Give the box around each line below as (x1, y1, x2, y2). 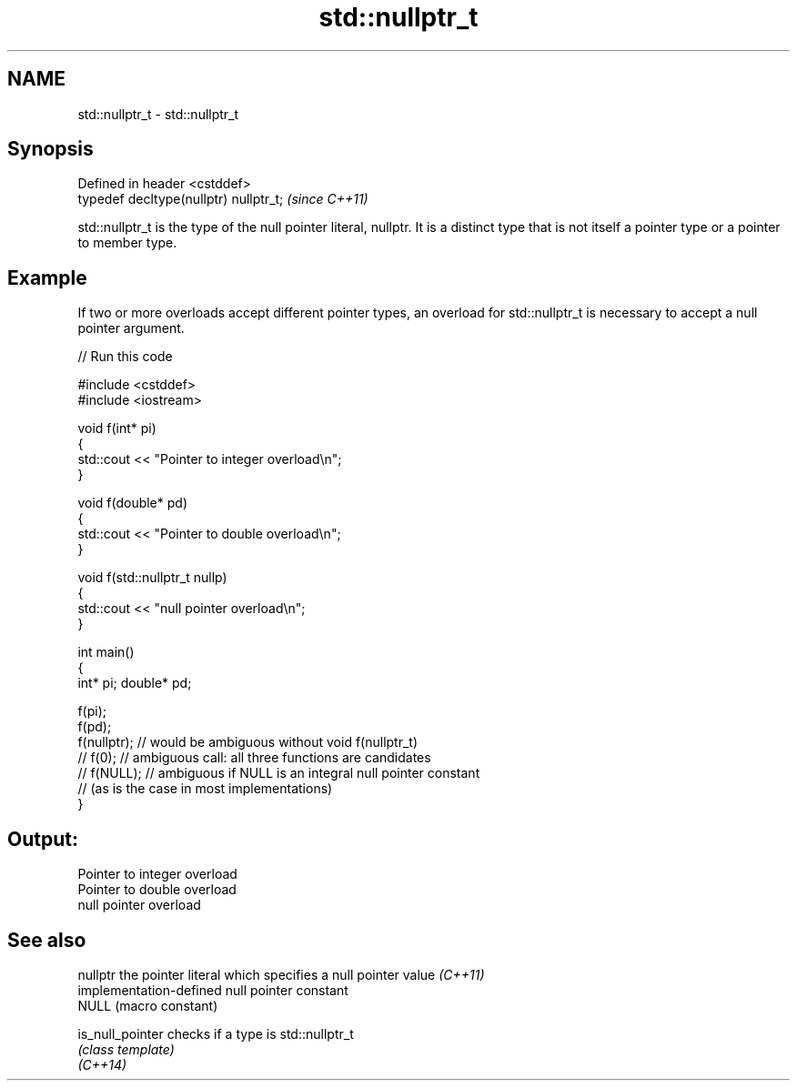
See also (7, 928, 86, 952)
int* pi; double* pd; (77, 675, 192, 691)
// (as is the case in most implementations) (77, 781, 333, 797)
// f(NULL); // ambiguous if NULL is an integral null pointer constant (77, 765, 480, 781)
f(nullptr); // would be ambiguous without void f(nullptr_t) (77, 734, 419, 751)
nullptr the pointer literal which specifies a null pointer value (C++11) (77, 966, 485, 982)
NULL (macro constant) (77, 997, 218, 1013)
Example (7, 266, 87, 289)
